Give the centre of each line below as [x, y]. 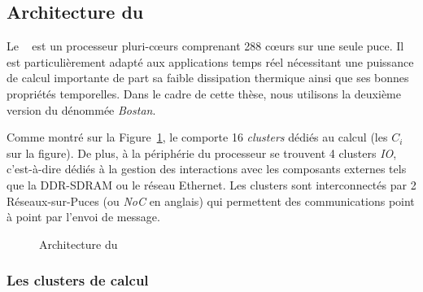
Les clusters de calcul [78, 280]
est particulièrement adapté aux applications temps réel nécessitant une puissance [210, 61]
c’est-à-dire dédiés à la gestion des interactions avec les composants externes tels [207, 169]
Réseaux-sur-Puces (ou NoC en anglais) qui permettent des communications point [211, 200]
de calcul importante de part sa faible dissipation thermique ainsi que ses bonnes [208, 78]
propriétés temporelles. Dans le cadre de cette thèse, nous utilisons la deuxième [204, 93]
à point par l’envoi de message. [83, 217]
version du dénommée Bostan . [81, 109]
